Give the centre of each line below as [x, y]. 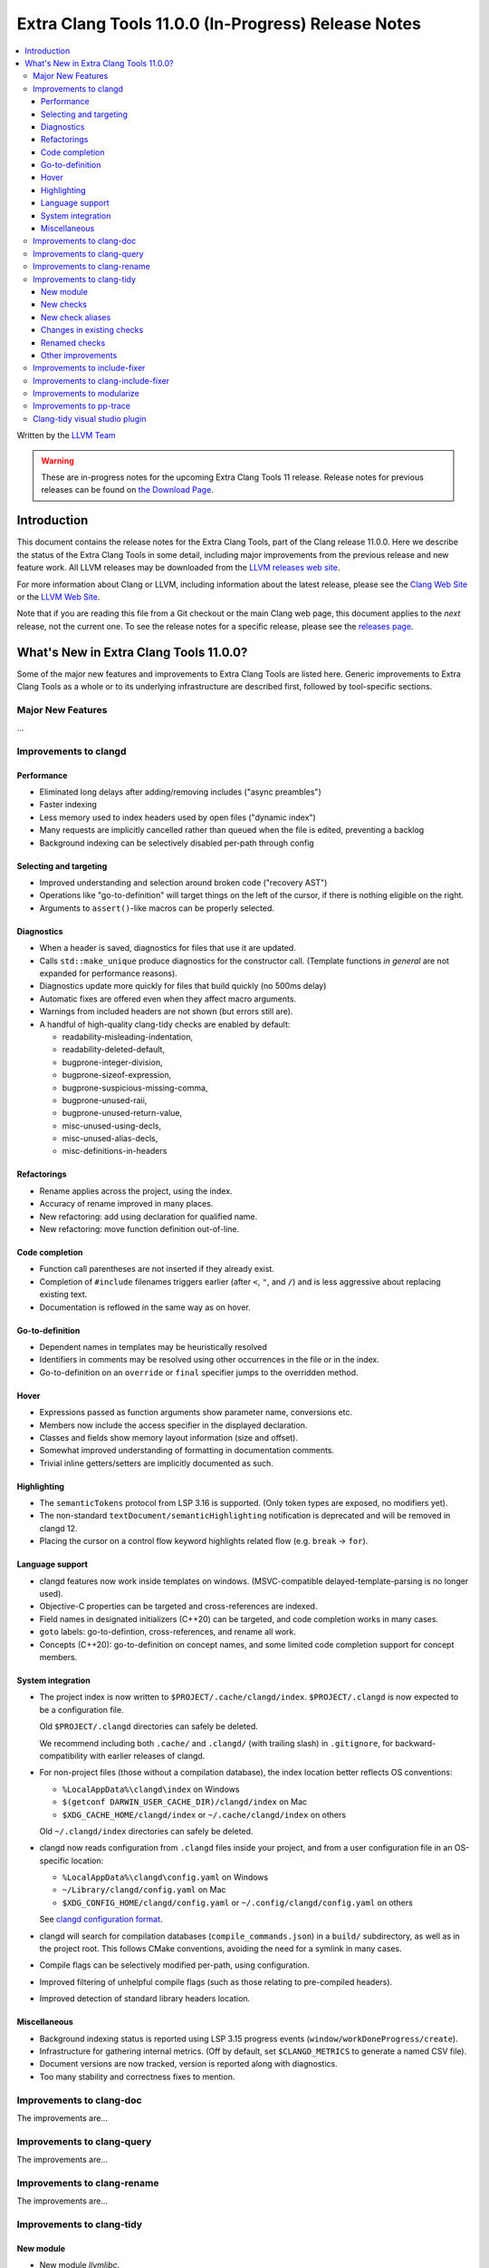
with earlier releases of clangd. [147, 1755]
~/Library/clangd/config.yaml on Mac [144, 1890]
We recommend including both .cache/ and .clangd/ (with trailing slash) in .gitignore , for [216, 1743]
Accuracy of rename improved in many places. [126, 1204]
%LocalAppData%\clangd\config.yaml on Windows [165, 1877]
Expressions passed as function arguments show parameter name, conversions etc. [196, 1413]
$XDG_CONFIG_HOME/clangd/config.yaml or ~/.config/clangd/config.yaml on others [238, 1902]
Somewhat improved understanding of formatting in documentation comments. [187, 1451]
